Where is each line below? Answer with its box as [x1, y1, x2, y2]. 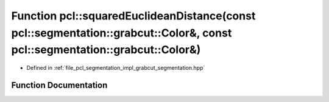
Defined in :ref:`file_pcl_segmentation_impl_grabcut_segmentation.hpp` [26, 64, 205, 72]
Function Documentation [11, 80, 108, 90]
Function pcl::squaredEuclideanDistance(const [11, 9, 256, 22]
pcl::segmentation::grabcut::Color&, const [11, 26, 232, 39]
